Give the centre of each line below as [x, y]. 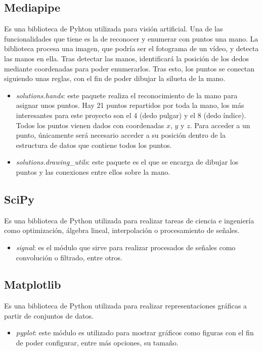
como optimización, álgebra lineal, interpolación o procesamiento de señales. [122, 230]
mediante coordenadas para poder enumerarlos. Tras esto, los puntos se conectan [129, 68]
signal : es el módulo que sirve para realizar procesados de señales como [126, 247]
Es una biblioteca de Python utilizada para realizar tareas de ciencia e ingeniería [129, 220]
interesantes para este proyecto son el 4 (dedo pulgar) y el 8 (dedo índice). [131, 115]
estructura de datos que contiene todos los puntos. [94, 145]
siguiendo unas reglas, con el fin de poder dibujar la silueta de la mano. [115, 78]
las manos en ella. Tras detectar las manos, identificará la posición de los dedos [127, 58]
